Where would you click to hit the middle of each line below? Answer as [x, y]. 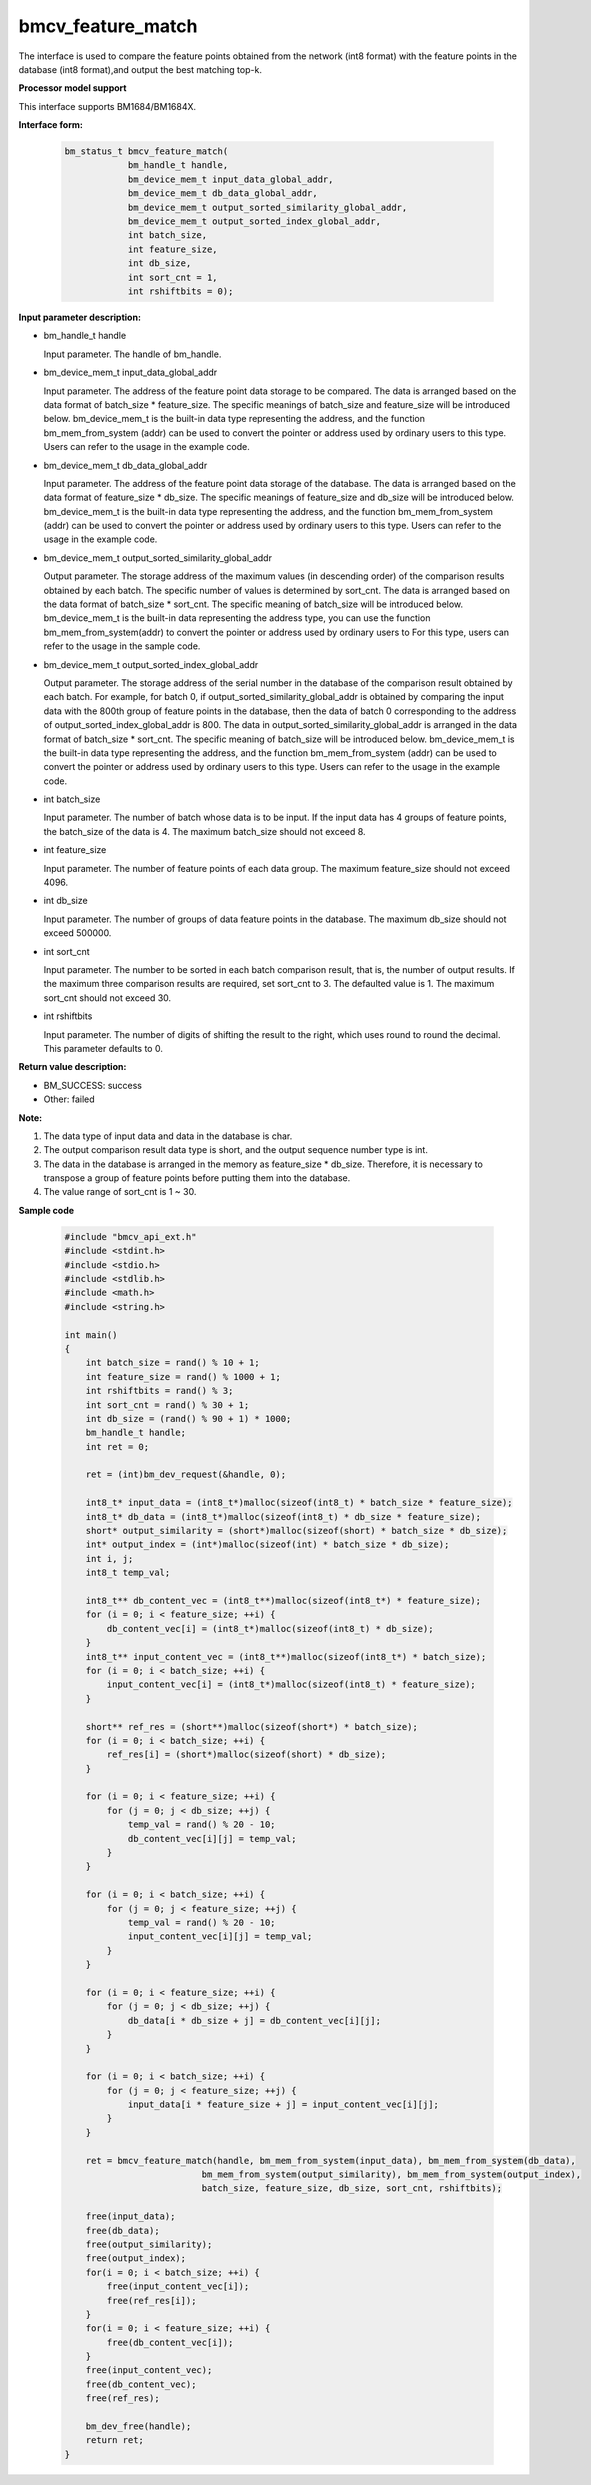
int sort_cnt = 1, [173, 277]
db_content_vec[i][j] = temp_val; [212, 1838]
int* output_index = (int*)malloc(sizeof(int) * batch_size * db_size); [267, 1544]
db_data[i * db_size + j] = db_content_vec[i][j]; [254, 2020]
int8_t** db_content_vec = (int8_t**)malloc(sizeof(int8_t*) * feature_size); [283, 1600]
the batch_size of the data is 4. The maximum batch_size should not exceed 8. [204, 831]
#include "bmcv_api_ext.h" [130, 1236]
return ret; [115, 2440]
